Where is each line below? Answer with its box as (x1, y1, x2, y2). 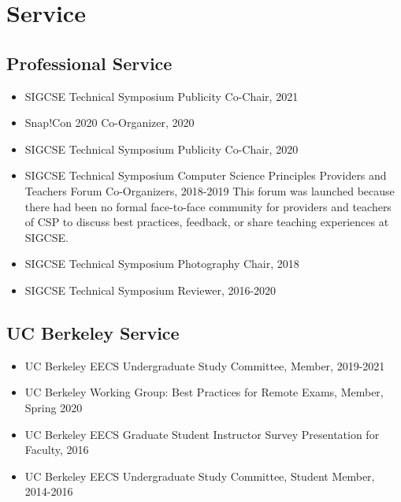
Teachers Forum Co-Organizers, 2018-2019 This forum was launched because (24, 182, 395, 199)
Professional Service (6, 50, 173, 75)
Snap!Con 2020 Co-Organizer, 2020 (24, 114, 195, 131)
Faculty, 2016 (24, 441, 89, 458)
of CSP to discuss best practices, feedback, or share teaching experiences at (24, 214, 389, 230)
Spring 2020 (24, 399, 83, 415)
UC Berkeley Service (6, 320, 180, 344)
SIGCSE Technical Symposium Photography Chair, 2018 (24, 255, 299, 272)
